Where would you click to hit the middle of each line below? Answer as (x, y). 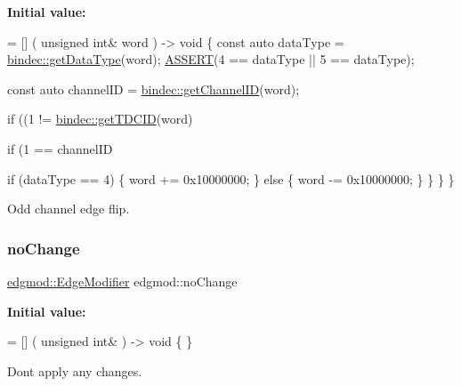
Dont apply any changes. (75, 370)
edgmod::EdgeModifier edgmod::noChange (122, 281)
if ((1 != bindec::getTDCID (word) (100, 119)
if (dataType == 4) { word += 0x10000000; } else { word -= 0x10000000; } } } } (231, 178)
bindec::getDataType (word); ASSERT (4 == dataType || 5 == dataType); (211, 59)
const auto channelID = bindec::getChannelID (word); (154, 88)
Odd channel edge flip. (69, 209)
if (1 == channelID (60, 148)
